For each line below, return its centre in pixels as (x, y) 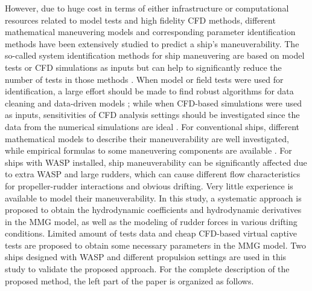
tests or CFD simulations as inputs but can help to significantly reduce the (143, 67)
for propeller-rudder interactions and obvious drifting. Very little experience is (149, 185)
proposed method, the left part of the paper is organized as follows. (129, 280)
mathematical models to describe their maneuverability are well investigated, (147, 138)
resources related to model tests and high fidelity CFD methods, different (140, 20)
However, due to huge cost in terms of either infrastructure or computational (147, 8)
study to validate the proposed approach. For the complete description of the (147, 269)
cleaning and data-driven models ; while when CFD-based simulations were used (154, 103)
